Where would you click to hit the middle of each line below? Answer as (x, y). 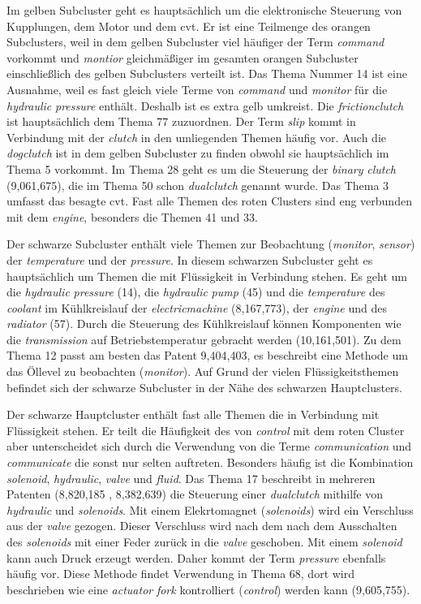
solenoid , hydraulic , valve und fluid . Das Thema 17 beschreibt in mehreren (191, 478)
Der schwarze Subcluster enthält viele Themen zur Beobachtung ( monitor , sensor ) (211, 244)
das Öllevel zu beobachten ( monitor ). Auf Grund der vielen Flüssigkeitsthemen (203, 371)
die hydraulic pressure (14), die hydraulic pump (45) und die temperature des (196, 292)
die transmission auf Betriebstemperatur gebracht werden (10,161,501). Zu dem (204, 339)
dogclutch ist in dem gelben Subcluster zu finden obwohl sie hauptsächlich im (198, 153)
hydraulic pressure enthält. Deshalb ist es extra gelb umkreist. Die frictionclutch (205, 105)
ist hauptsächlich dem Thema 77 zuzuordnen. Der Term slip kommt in (181, 121)
